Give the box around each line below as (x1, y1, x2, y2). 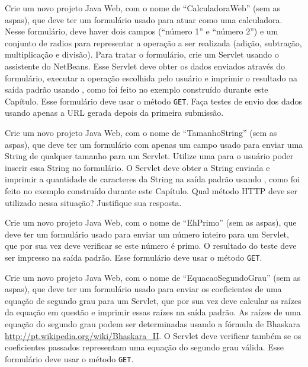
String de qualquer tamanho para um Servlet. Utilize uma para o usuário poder (5, 150, 294, 162)
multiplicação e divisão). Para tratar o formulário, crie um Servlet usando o (5, 48, 279, 61)
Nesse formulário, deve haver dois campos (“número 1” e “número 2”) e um (5, 25, 278, 37)
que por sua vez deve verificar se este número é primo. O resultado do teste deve (5, 239, 297, 252)
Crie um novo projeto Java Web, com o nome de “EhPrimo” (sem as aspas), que (5, 216, 297, 229)
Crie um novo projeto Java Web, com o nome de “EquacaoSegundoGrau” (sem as (5, 271, 301, 283)
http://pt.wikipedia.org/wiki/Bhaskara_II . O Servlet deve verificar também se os (5, 329, 301, 341)
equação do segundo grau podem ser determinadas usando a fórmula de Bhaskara (5, 317, 300, 330)
